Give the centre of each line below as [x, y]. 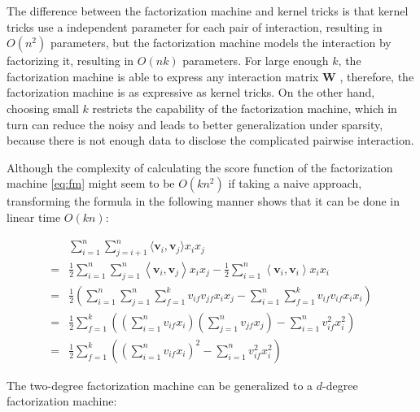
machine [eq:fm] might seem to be [91, 183]
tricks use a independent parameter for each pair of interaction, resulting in [195, 26]
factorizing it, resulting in [70, 61]
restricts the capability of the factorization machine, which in [245, 108]
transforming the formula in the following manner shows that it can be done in [203, 201]
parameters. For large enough [256, 61]
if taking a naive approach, [295, 183]
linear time [34, 217]
